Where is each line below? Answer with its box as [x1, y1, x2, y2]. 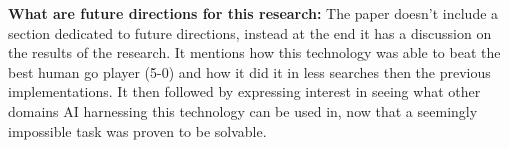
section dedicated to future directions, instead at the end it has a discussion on [8, 22, 492, 43]
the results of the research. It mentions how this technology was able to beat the [8, 42, 501, 63]
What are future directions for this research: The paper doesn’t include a [8, 3, 499, 23]
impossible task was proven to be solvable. [8, 120, 267, 141]
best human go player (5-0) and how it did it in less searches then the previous [8, 61, 491, 82]
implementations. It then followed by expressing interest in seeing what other [8, 81, 481, 102]
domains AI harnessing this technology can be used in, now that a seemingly [8, 100, 478, 121]
